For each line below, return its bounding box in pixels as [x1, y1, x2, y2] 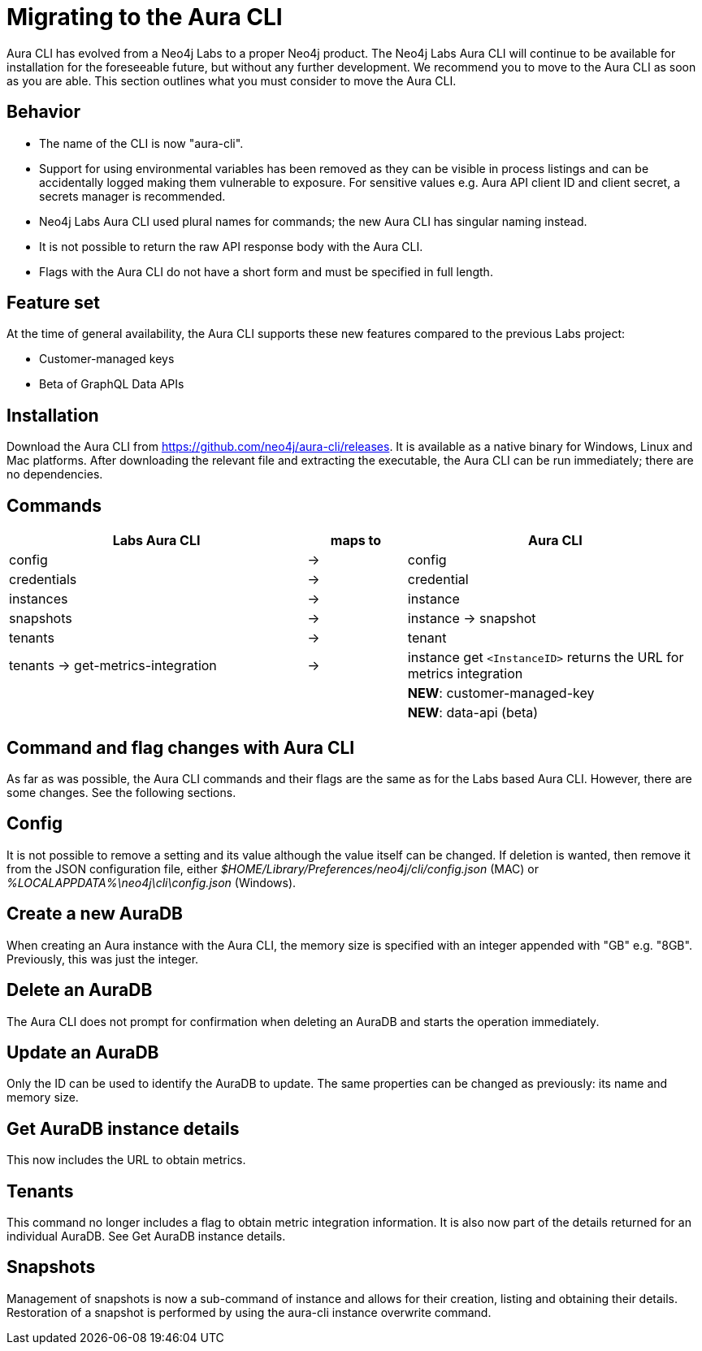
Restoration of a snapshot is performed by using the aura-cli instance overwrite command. [6, 1305, 492, 1319]
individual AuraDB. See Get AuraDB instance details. [6, 1229, 286, 1244]
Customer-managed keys [39, 352, 175, 366]
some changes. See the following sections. [6, 785, 236, 799]
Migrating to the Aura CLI [6, 3, 283, 31]
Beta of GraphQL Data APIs [39, 377, 184, 392]
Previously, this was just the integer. [6, 951, 199, 966]
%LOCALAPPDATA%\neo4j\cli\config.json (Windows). [6, 875, 297, 890]
